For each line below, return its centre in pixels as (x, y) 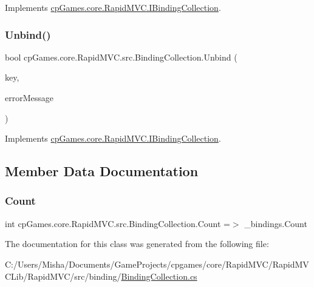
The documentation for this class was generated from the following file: (137, 244)
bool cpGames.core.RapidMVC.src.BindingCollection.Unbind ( (121, 57)
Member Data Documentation (102, 171)
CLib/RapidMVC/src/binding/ (63, 276)
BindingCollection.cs (159, 276)
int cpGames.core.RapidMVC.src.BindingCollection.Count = (118, 223)
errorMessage (29, 97)
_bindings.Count (276, 223)
